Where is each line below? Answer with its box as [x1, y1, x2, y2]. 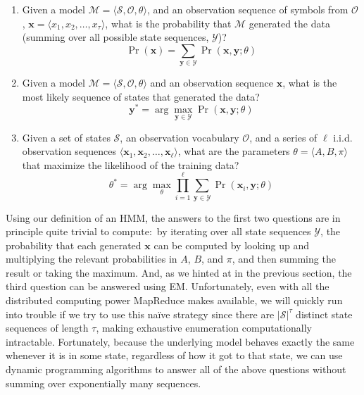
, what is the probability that [105, 15, 232, 30]
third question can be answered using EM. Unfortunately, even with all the [6, 279, 330, 294]
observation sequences [22, 144, 117, 158]
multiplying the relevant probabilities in [6, 251, 177, 266]
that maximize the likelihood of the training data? [22, 157, 239, 172]
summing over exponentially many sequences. [6, 375, 201, 390]
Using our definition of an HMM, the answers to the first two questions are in [6, 210, 341, 225]
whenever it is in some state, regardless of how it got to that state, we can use [6, 348, 343, 363]
